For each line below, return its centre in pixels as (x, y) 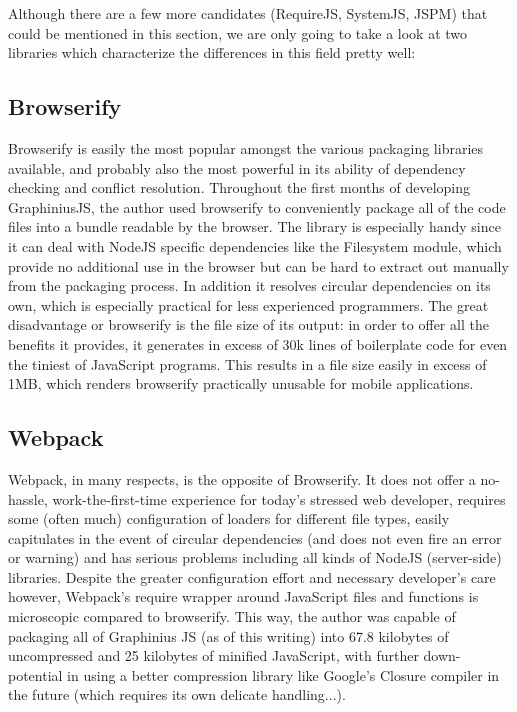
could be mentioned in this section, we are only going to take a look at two (238, 32)
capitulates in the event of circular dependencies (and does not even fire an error (255, 537)
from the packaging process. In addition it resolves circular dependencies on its (249, 285)
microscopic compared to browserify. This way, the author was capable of (232, 616)
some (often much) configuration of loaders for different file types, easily (229, 518)
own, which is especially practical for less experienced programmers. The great (248, 304)
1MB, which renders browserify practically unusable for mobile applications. (241, 383)
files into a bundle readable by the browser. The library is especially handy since (254, 226)
